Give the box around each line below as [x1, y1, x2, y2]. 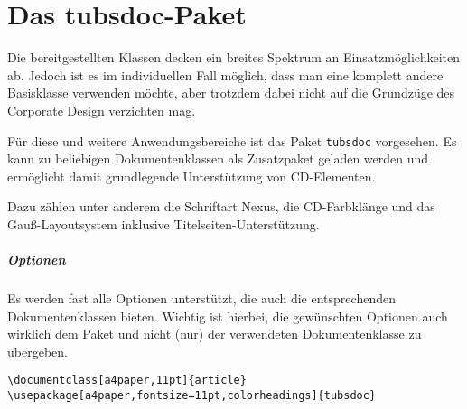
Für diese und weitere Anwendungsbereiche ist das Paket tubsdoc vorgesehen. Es [7, 131, 457, 150]
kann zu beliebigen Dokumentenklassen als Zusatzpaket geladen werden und [7, 149, 429, 168]
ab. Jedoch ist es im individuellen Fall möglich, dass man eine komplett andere [7, 65, 444, 84]
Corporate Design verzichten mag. [7, 100, 196, 119]
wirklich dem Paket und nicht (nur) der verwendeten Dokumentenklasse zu [7, 324, 422, 343]
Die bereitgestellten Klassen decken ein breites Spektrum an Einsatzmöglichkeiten [7, 48, 460, 67]
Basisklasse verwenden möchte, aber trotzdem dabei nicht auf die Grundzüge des [7, 83, 455, 102]
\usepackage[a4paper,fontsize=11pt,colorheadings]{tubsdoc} [7, 389, 377, 403]
